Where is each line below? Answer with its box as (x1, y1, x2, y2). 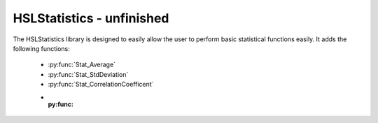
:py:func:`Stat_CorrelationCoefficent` (48, 80, 154, 89)
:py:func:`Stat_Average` (48, 60, 115, 69)
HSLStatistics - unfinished (13, 10, 169, 26)
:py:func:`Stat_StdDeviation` (48, 70, 129, 78)
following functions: (13, 44, 70, 52)
